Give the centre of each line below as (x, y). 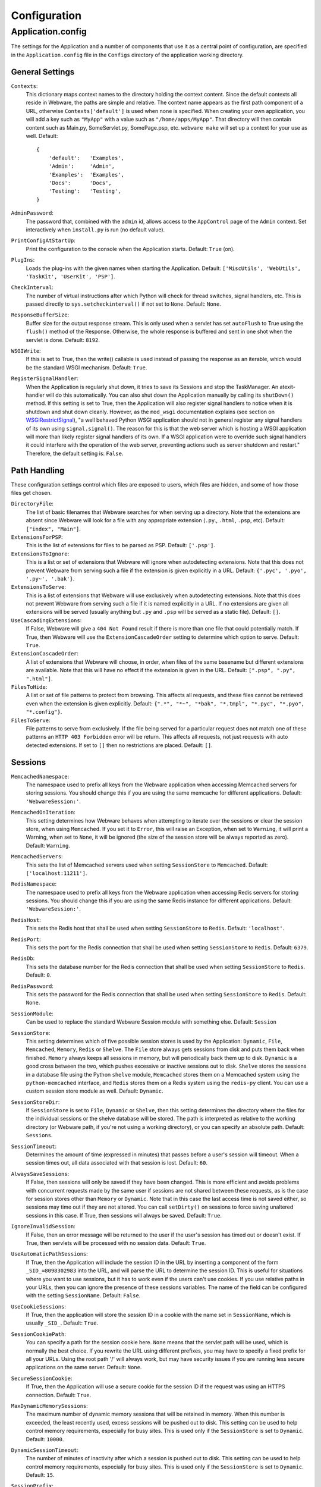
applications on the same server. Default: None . (84, 1367)
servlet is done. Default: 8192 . (63, 340)
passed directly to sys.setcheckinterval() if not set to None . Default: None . (123, 304)
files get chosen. (32, 493)
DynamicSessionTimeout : (45, 1450)
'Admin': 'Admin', (82, 166)
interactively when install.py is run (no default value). (95, 230)
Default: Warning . (48, 845)
